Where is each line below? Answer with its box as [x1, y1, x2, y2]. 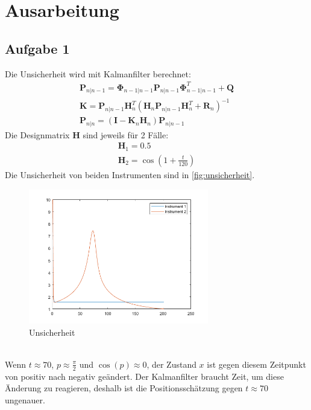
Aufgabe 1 [5, 39, 70, 57]
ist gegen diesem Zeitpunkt [207, 357, 306, 370]
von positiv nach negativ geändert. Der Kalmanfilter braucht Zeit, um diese [5, 370, 284, 382]
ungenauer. [5, 393, 45, 406]
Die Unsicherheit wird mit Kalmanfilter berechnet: [5, 67, 191, 80]
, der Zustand [146, 357, 196, 370]
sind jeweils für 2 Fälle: [83, 128, 169, 141]
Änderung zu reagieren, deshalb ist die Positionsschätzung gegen [5, 382, 243, 394]
